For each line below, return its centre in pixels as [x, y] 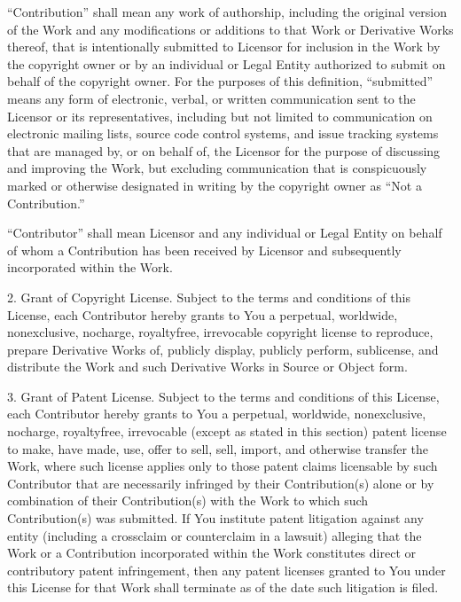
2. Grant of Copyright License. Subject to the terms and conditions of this [209, 297]
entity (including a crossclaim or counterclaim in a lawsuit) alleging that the [215, 535]
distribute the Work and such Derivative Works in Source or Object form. [207, 367]
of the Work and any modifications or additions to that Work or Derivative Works [230, 29]
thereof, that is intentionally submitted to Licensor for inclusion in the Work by [224, 47]
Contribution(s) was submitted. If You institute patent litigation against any [215, 518]
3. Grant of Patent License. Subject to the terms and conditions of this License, [223, 396]
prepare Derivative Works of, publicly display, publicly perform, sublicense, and [223, 349]
